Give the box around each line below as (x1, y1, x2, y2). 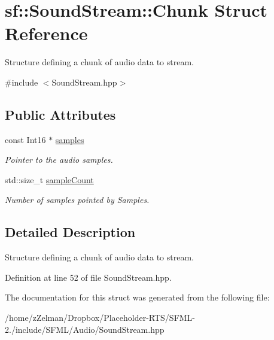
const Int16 (5, 133, 46, 145)
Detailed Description (5, 223, 136, 241)
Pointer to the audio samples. (5, 153, 113, 166)
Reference (5, 21, 88, 45)
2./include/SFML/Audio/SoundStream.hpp (5, 323, 165, 335)
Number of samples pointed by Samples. (5, 193, 150, 206)
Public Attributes (5, 105, 116, 123)
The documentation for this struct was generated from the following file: (5, 291, 270, 303)
